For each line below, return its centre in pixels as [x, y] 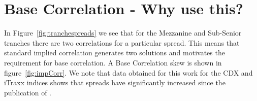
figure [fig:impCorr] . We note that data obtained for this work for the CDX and [128, 72]
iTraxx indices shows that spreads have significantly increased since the [115, 82]
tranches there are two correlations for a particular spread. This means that [122, 42]
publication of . [28, 92]
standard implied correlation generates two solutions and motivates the [115, 53]
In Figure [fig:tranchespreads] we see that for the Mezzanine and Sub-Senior [123, 33]
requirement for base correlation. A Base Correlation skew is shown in [113, 62]
